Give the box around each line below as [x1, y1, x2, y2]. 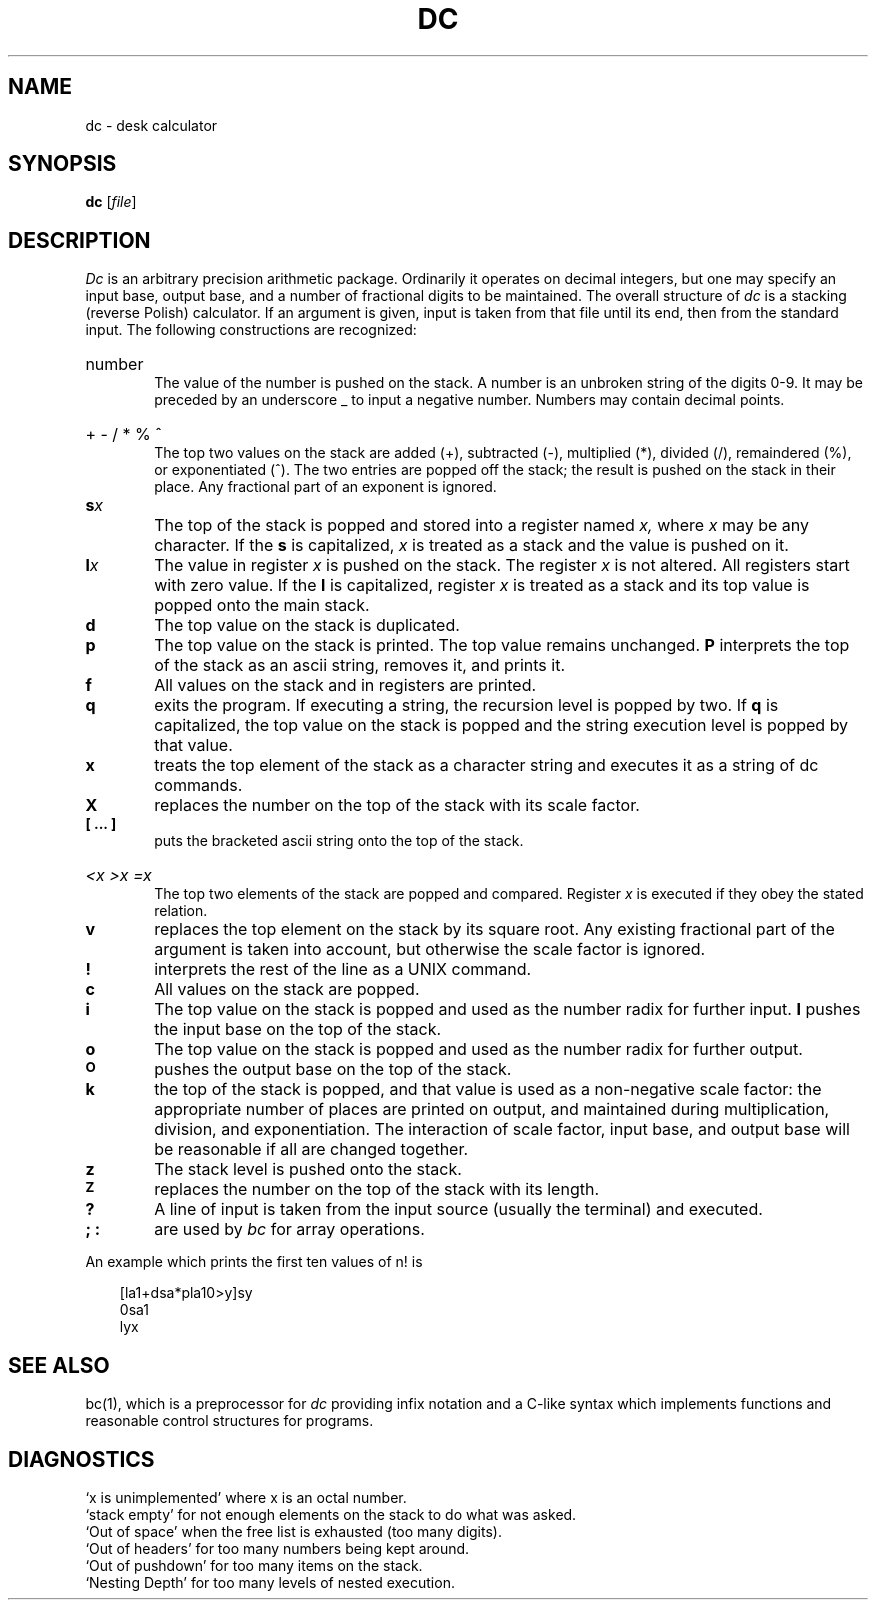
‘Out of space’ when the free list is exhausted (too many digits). [85, 1522, 502, 1540]
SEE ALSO [8, 1352, 110, 1378]
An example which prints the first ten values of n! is [85, 1253, 423, 1271]
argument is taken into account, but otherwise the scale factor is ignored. [154, 939, 706, 960]
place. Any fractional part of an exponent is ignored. [154, 478, 497, 496]
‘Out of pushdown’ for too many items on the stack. [85, 1556, 423, 1574]
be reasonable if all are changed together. [154, 1139, 469, 1160]
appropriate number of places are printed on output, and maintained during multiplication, [154, 1099, 830, 1120]
